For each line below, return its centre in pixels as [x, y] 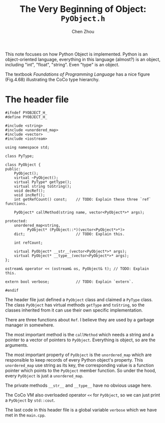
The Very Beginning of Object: [83, 9]
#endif [12, 290]
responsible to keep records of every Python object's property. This [74, 360]
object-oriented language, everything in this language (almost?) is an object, [83, 59]
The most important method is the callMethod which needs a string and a [80, 334]
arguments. [17, 345]
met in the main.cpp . [25, 415]
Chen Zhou [83, 31]
